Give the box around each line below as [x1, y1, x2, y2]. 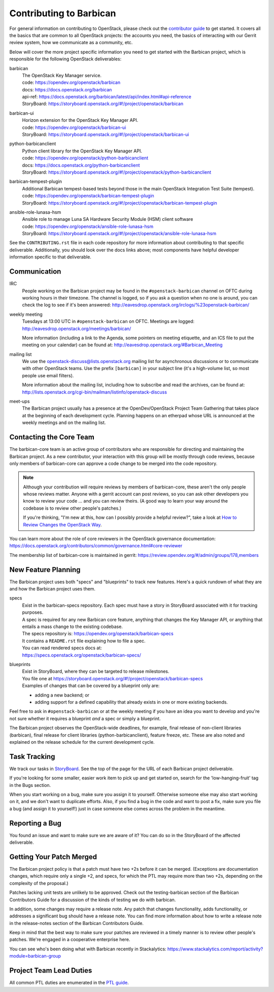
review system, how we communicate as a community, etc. [9, 40, 133, 46]
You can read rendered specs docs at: [22, 645, 102, 651]
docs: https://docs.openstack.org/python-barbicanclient [22, 162, 140, 168]
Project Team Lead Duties [9, 966, 92, 975]
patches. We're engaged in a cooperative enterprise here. [9, 937, 130, 943]
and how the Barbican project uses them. [9, 586, 96, 592]
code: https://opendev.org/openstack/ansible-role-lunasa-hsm [22, 223, 154, 229]
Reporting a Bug [9, 819, 62, 828]
